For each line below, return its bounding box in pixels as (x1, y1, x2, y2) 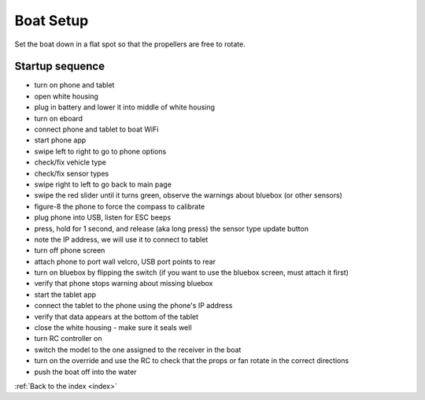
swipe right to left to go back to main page (34, 180, 172, 189)
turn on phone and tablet (34, 80, 115, 90)
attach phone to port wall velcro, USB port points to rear (34, 257, 216, 266)
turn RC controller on (34, 334, 102, 343)
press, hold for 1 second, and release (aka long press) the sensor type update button (34, 224, 309, 233)
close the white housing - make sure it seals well (34, 323, 192, 332)
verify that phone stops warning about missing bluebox (34, 279, 213, 288)
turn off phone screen (34, 246, 105, 255)
